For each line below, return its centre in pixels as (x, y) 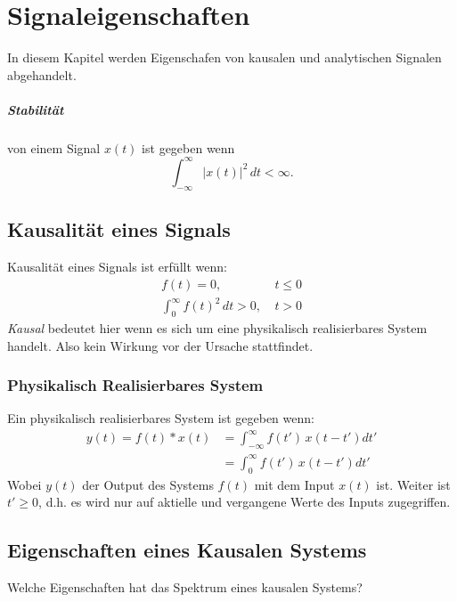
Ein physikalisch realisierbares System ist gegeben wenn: (161, 418)
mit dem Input (294, 484)
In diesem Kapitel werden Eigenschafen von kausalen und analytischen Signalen (224, 57)
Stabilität (36, 109)
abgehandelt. (42, 74)
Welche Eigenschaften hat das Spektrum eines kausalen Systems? (185, 586)
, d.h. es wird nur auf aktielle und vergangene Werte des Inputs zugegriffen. (245, 502)
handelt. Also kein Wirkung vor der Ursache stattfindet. (160, 345)
